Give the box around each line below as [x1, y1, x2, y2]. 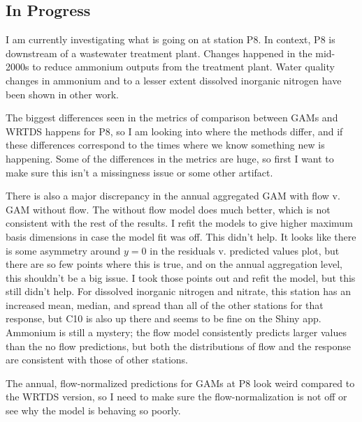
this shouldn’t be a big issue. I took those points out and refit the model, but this [6, 270, 356, 285]
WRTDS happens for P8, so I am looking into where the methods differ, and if [6, 123, 343, 138]
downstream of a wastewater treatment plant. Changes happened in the [6, 45, 312, 60]
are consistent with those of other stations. [6, 352, 189, 367]
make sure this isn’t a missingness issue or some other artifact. [6, 165, 273, 179]
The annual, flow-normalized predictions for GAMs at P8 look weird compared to [6, 375, 355, 390]
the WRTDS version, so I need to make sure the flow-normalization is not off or [6, 389, 347, 404]
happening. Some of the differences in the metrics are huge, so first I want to [6, 151, 334, 165]
